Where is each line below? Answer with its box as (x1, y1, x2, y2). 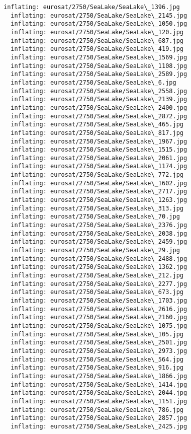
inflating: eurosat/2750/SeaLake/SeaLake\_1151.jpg (11, 397, 187, 405)
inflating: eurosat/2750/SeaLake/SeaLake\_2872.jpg (11, 112, 187, 120)
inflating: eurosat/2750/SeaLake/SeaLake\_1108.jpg (11, 62, 187, 69)
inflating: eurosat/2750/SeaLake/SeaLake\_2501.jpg (11, 339, 187, 346)
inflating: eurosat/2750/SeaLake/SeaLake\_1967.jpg (11, 137, 187, 145)
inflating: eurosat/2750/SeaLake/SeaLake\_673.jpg (11, 288, 183, 296)
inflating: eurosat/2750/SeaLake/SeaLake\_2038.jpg (11, 230, 187, 237)
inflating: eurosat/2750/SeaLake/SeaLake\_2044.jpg (11, 389, 187, 397)
